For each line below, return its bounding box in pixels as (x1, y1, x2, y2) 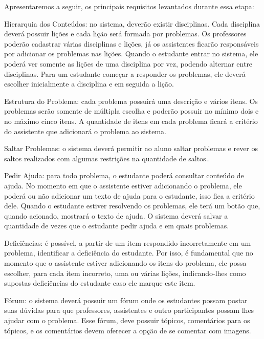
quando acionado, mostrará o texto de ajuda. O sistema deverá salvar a (4, 210, 228, 221)
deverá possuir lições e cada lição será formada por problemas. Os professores (4, 28, 247, 39)
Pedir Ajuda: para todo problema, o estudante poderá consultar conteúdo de (4, 170, 244, 181)
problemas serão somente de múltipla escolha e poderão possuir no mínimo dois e (4, 105, 259, 116)
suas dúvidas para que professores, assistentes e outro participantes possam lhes (4, 305, 254, 315)
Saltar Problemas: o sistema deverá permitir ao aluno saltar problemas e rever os (4, 143, 258, 154)
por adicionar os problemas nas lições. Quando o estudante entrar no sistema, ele (4, 48, 258, 59)
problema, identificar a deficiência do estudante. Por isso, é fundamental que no (4, 247, 253, 258)
